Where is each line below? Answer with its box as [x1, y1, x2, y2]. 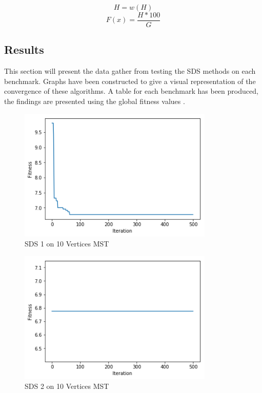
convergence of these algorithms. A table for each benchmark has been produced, [4, 86, 258, 96]
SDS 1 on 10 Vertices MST [25, 238, 109, 249]
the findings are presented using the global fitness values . [4, 96, 185, 107]
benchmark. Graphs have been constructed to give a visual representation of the [4, 75, 256, 86]
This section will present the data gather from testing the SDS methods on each [4, 66, 256, 76]
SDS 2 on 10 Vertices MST [25, 381, 109, 391]
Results [4, 42, 44, 57]
